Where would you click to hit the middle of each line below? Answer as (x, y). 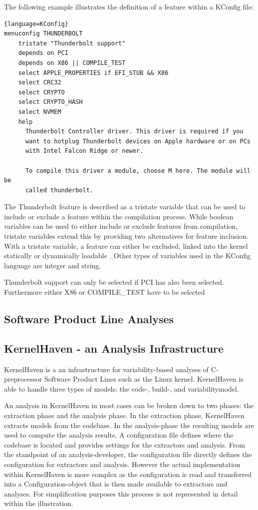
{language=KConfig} (36, 24)
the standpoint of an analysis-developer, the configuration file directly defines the (128, 454)
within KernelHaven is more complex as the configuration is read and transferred (128, 474)
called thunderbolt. (59, 190)
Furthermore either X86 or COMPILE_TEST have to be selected (105, 292)
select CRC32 (40, 83)
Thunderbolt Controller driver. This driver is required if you (134, 132)
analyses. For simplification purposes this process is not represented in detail (121, 493)
